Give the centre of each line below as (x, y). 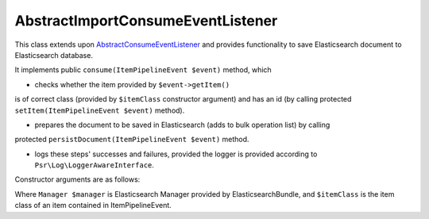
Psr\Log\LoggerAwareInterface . (95, 165)
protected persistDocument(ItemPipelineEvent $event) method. (132, 140)
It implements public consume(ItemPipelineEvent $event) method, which (143, 70)
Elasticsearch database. (54, 55)
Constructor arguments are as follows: (77, 179)
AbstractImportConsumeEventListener (146, 21)
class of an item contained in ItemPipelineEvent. (93, 206)
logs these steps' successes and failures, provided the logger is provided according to (176, 154)
